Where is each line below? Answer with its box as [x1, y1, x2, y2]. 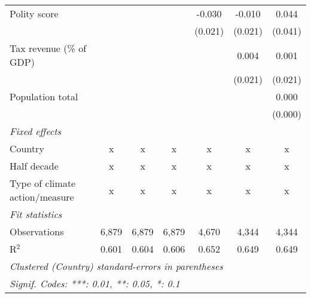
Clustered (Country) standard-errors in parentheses [10, 259, 223, 273]
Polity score [10, 7, 59, 20]
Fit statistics [10, 207, 62, 221]
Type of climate [10, 176, 76, 190]
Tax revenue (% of [10, 41, 87, 55]
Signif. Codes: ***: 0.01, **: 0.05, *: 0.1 [10, 277, 180, 290]
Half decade [10, 159, 59, 173]
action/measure [10, 190, 74, 204]
